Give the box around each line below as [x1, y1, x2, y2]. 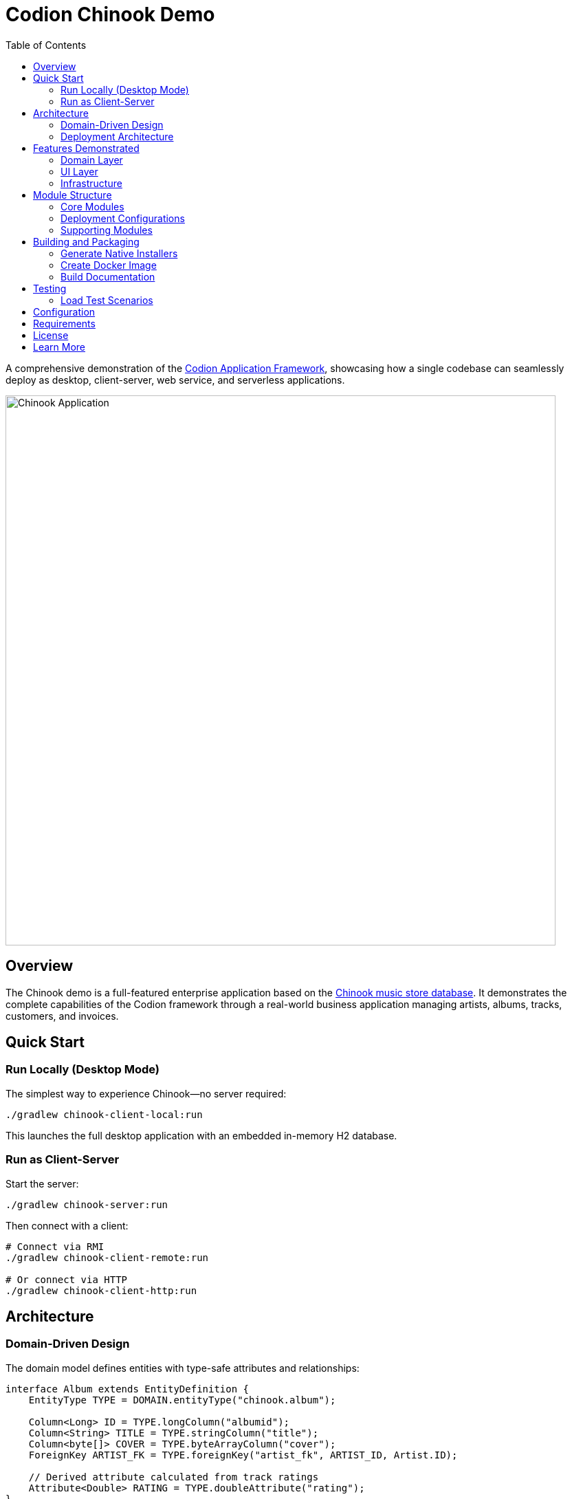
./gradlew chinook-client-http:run [5, 1284, 197, 1296]
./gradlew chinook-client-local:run [5, 1108, 203, 1120]
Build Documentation [60, 270, 155, 283]
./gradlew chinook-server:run [5, 1199, 168, 1210]
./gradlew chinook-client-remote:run [5, 1251, 209, 1263]
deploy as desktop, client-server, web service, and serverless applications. [5, 373, 345, 386]
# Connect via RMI [5, 1240, 104, 1252]
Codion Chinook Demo [5, 3, 215, 26]
